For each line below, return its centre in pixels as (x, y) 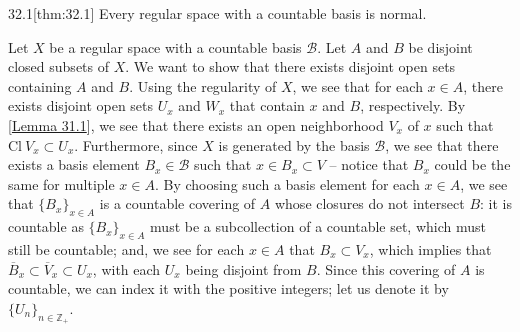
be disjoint (440, 46)
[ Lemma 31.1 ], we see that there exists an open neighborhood (196, 124)
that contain (267, 105)
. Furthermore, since (136, 144)
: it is (496, 203)
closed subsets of (59, 66)
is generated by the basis (294, 144)
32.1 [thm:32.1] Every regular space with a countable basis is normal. (217, 13)
